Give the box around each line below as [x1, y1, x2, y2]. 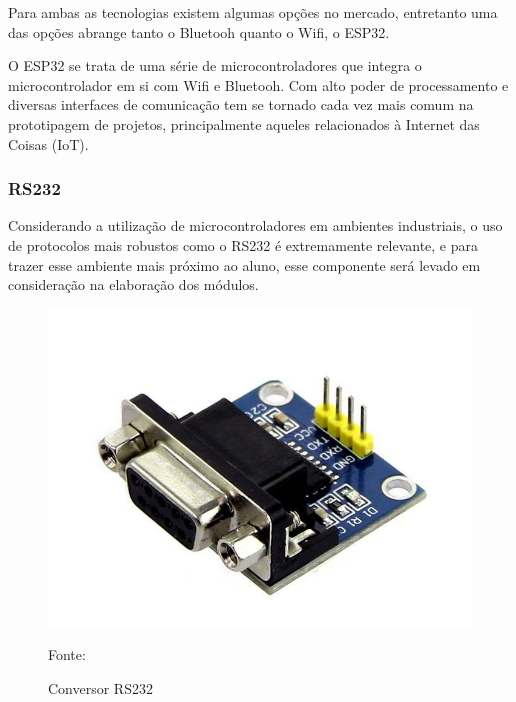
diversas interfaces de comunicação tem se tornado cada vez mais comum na [8, 94, 474, 115]
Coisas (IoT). [8, 133, 89, 154]
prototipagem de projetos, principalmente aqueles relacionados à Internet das [8, 113, 480, 134]
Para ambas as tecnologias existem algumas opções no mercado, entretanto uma [8, 2, 498, 22]
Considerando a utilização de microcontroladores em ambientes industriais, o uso [8, 215, 503, 236]
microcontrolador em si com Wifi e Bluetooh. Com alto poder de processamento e [8, 74, 509, 95]
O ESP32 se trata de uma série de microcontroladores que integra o [8, 55, 422, 76]
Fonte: [48, 644, 86, 665]
